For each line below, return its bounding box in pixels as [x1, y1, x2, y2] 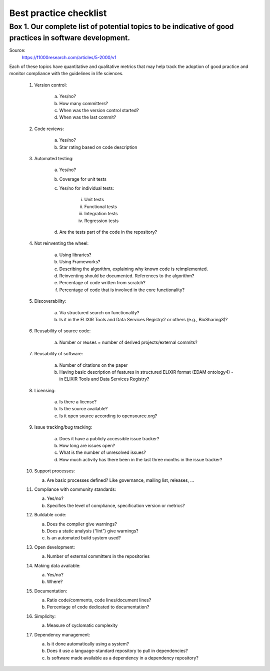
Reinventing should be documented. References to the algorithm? [59, 273, 194, 279]
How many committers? [59, 100, 108, 106]
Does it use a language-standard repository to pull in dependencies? [46, 648, 188, 654]
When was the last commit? [59, 114, 116, 120]
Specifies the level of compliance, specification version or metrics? [46, 502, 185, 508]
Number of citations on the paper [59, 362, 128, 368]
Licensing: [34, 387, 56, 393]
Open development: [34, 544, 75, 550]
